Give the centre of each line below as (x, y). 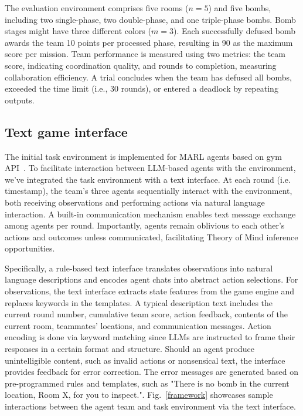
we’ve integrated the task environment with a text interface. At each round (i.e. (148, 179)
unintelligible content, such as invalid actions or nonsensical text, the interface (145, 360)
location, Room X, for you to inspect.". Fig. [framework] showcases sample (139, 395)
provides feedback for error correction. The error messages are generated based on (151, 372)
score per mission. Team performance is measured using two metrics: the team (145, 54)
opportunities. (30, 248)
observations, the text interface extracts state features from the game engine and (150, 291)
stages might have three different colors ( (78, 31)
